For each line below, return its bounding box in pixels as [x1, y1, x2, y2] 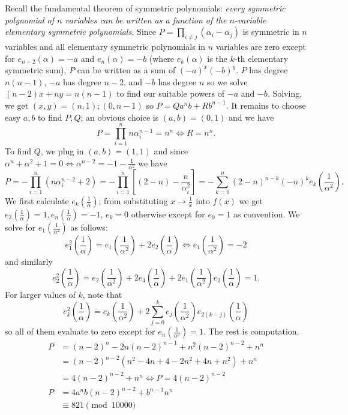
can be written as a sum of [77, 64, 176, 76]
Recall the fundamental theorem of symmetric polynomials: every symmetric [5, 2, 286, 14]
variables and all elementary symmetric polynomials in [5, 40, 206, 52]
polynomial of [5, 13, 54, 26]
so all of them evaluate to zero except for [5, 325, 155, 338]
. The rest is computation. [203, 325, 299, 338]
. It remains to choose [226, 98, 306, 111]
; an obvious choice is [80, 111, 159, 123]
